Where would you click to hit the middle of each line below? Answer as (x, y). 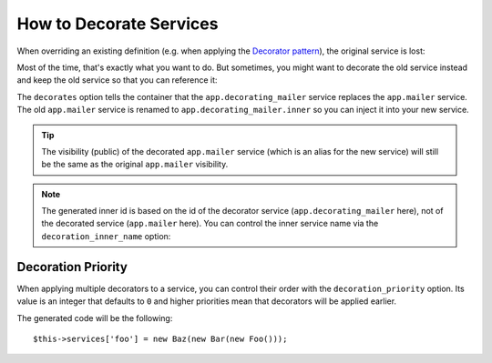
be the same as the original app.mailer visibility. (135, 165)
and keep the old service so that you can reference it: (117, 80)
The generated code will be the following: (95, 318)
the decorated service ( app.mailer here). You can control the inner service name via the (210, 224)
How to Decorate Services (118, 24)
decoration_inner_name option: (106, 236)
